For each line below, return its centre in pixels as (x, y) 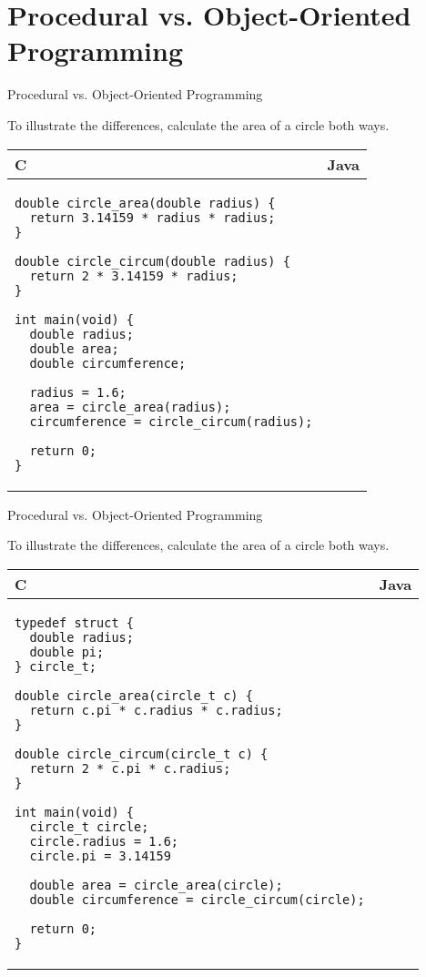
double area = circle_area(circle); (156, 885)
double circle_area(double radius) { (145, 203)
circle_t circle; (89, 826)
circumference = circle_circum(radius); (171, 421)
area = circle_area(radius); (130, 407)
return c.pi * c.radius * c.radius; (156, 710)
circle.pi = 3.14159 (100, 855)
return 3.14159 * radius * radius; (152, 217)
